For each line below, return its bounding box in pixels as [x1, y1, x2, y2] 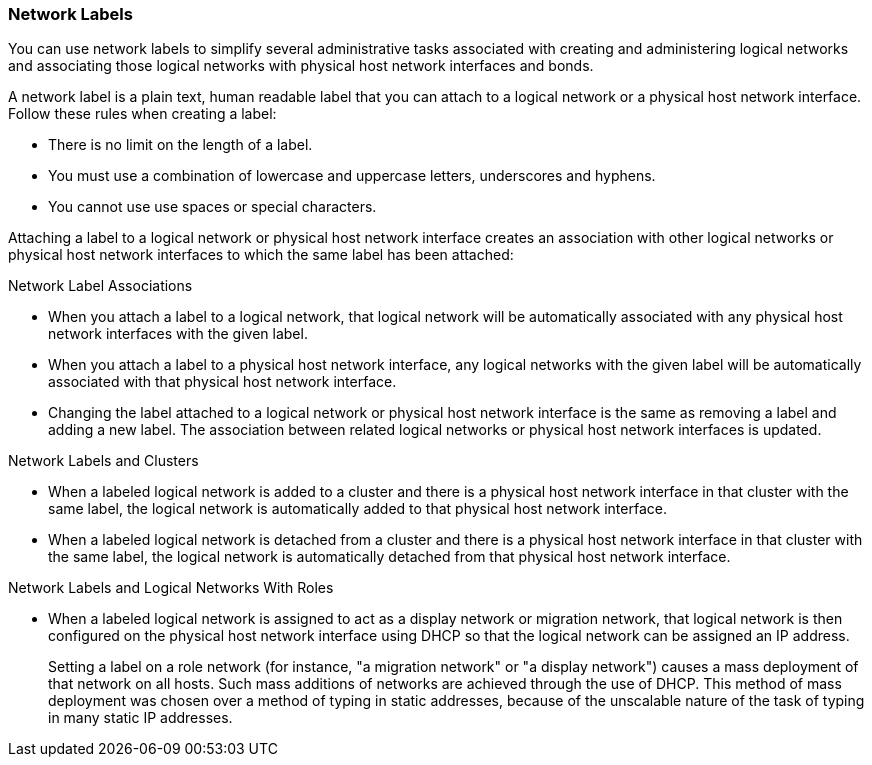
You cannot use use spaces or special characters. [48, 198, 377, 216]
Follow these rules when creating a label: [8, 105, 277, 123]
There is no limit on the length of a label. [48, 136, 313, 154]
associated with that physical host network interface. [48, 373, 397, 391]
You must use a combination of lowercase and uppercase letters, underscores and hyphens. [48, 167, 656, 185]
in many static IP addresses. [48, 709, 233, 727]
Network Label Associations [8, 277, 193, 295]
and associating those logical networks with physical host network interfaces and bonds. [8, 57, 594, 75]
